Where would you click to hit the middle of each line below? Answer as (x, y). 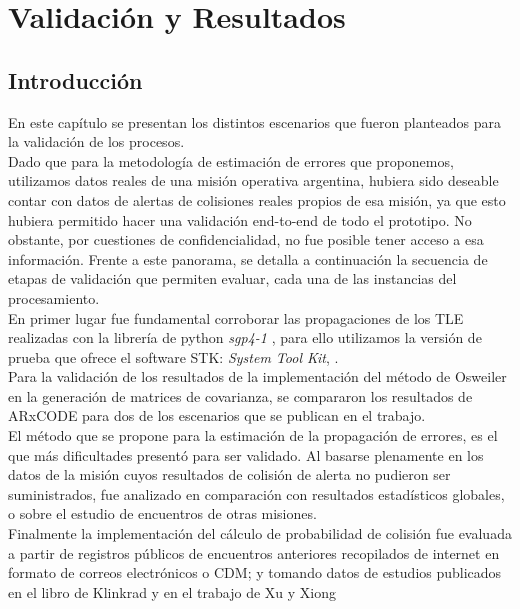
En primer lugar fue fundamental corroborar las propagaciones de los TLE (236, 317)
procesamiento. (54, 297)
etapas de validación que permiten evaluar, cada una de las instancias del (232, 278)
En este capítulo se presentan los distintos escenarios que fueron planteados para (254, 121)
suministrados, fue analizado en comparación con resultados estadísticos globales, (256, 493)
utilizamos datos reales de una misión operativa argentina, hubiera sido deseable (253, 180)
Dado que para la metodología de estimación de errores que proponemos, (231, 160)
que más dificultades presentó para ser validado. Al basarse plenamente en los (246, 454)
